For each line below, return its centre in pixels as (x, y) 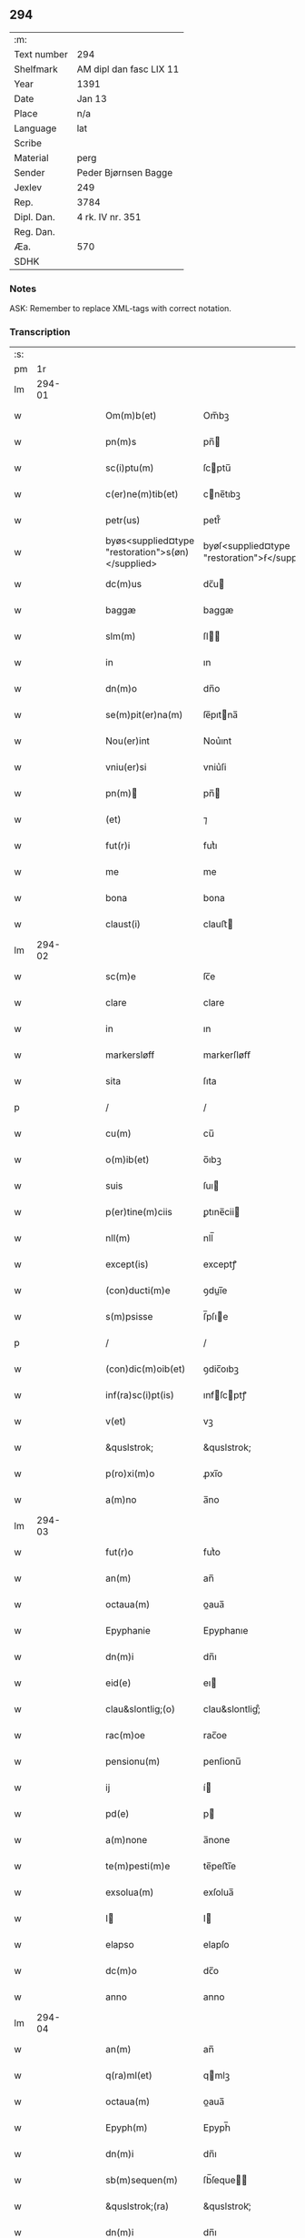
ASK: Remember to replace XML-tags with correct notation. (120, 309)
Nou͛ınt (217, 741)
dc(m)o (122, 1971)
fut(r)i (118, 846)
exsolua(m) (130, 1892)
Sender (30, 172)
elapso (120, 1945)
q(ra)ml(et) (129, 2076)
